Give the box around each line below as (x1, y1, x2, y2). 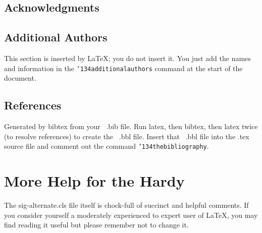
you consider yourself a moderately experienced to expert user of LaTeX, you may (4, 209, 258, 220)
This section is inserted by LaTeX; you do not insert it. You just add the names (4, 52, 251, 63)
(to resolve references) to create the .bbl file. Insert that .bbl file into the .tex (4, 131, 249, 141)
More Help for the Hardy (4, 170, 185, 191)
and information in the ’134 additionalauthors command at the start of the (4, 63, 243, 73)
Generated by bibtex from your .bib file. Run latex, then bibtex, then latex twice (4, 121, 258, 132)
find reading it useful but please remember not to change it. (4, 219, 189, 230)
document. (4, 73, 36, 83)
